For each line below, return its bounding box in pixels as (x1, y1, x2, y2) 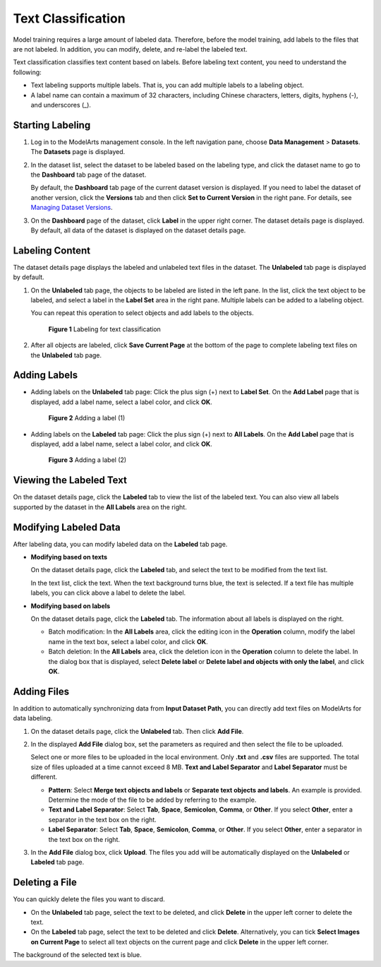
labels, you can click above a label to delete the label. (30, 588, 186, 597)
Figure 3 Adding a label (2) (48, 456, 127, 464)
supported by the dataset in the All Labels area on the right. (13, 502, 187, 511)
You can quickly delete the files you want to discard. (13, 895, 165, 903)
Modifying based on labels (30, 601, 111, 610)
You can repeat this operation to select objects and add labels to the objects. (30, 309, 254, 317)
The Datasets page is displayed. (30, 148, 126, 156)
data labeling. (13, 714, 53, 723)
